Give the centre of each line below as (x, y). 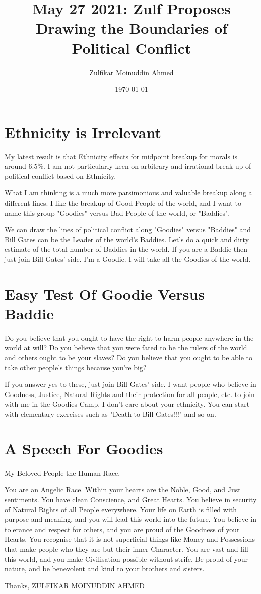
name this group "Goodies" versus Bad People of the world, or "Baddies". (117, 212)
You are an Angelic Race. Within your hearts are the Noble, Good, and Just (123, 489)
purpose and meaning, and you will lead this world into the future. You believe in (131, 519)
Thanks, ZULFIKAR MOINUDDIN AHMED (75, 585)
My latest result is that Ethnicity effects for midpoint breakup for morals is (121, 156)
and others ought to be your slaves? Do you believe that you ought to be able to (129, 357)
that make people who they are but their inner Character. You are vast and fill (126, 548)
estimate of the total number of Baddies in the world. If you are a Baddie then (126, 249)
